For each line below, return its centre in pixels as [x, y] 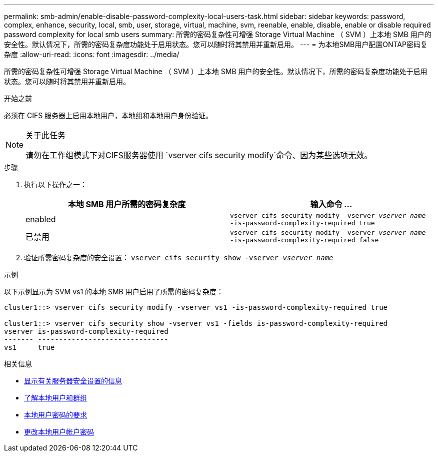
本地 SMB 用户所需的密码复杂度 [127, 204]
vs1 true [29, 347]
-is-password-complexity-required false [304, 240]
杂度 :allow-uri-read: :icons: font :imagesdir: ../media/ [92, 54]
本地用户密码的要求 [55, 415]
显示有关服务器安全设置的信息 [73, 381]
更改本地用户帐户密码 [59, 432]
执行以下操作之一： [55, 184]
